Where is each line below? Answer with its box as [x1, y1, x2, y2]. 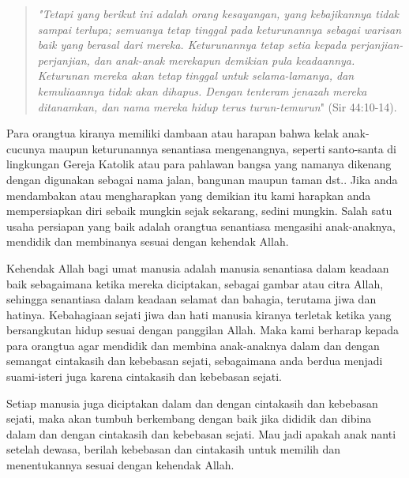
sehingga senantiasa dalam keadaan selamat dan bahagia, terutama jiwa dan [6, 291, 377, 307]
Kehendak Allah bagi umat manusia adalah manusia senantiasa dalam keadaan [6, 259, 389, 276]
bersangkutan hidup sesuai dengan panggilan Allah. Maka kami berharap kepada [6, 322, 400, 338]
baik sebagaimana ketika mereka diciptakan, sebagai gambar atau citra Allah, [6, 275, 384, 292]
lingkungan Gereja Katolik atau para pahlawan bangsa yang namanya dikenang [6, 156, 392, 172]
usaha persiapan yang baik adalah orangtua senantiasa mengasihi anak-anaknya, [6, 217, 396, 234]
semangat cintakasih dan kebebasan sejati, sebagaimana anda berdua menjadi [6, 352, 383, 369]
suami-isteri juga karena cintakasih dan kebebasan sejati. [6, 368, 282, 385]
